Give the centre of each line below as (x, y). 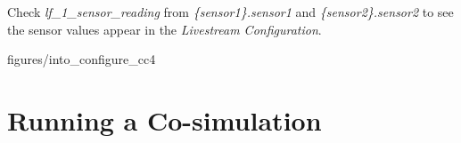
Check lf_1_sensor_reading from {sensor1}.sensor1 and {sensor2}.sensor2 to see (230, 12)
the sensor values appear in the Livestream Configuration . (165, 29)
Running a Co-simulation (165, 119)
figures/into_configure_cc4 (82, 59)
